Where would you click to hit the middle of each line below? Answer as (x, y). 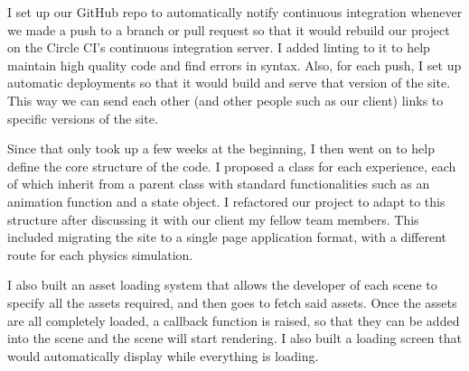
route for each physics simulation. (100, 254)
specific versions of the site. (83, 118)
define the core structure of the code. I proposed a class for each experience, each (232, 166)
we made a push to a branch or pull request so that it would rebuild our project (229, 29)
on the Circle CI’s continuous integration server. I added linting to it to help (219, 47)
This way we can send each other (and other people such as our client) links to (225, 100)
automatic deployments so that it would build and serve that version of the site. (229, 83)
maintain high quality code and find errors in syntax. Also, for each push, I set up (234, 65)
